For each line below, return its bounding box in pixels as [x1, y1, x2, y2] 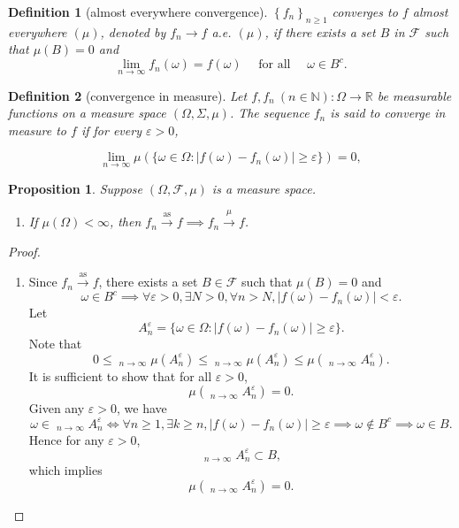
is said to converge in [330, 103, 446, 122]
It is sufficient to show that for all [28, 366, 212, 385]
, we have [116, 399, 167, 417]
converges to [332, 3, 398, 20]
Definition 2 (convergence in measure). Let [8, 86, 248, 104]
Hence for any [28, 430, 104, 448]
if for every [80, 120, 142, 139]
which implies [28, 461, 103, 479]
